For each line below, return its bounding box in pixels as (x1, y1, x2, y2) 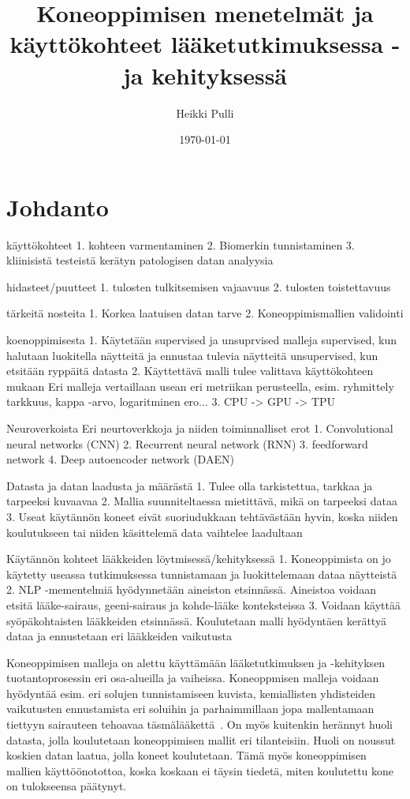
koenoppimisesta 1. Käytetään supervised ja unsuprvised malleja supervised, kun (6, 332, 397, 347)
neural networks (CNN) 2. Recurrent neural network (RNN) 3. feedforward (6, 435, 368, 452)
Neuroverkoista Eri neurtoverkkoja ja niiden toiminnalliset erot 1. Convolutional (6, 419, 393, 436)
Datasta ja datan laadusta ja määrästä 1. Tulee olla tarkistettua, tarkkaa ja (6, 477, 373, 493)
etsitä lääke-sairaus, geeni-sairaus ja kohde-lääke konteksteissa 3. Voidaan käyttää (6, 596, 401, 613)
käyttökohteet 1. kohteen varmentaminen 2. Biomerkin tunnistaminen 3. (6, 236, 355, 253)
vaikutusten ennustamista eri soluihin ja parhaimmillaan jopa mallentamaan (6, 700, 375, 717)
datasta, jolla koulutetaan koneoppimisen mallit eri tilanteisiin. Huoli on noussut (6, 731, 396, 748)
